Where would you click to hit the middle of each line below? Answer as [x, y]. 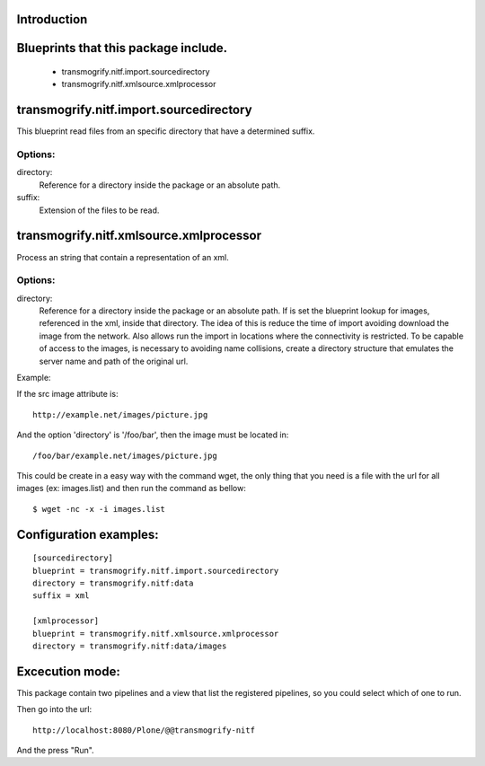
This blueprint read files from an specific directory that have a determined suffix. [166, 131]
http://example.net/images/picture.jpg [120, 414]
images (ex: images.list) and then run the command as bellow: [131, 489]
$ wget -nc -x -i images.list [99, 509]
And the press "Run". [55, 750]
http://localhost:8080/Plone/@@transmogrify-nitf [144, 730]
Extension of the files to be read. [99, 210]
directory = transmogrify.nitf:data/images [130, 646]
